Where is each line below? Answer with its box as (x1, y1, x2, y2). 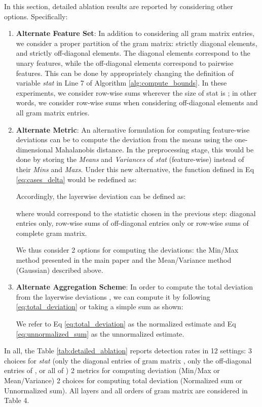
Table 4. (4, 395, 29, 405)
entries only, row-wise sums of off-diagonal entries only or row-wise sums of (16, 218, 249, 228)
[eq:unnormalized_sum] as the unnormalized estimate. (16, 328, 184, 339)
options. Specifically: (4, 11, 68, 21)
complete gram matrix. (16, 227, 87, 238)
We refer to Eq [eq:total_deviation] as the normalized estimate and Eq (16, 318, 236, 329)
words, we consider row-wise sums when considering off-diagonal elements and (16, 97, 258, 108)
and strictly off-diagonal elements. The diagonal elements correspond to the (16, 48, 250, 58)
